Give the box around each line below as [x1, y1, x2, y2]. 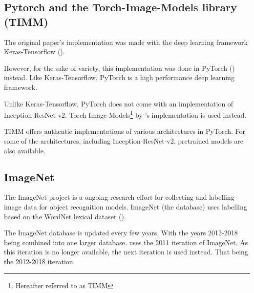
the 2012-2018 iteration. [4, 256, 75, 266]
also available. [4, 145, 45, 155]
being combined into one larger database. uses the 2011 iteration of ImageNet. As [4, 237, 248, 247]
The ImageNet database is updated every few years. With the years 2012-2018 [4, 228, 238, 238]
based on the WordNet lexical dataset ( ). [4, 211, 126, 221]
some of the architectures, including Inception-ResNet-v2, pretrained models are [4, 136, 243, 146]
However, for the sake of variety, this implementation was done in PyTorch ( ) [4, 63, 235, 73]
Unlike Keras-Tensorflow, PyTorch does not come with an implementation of [4, 98, 233, 108]
